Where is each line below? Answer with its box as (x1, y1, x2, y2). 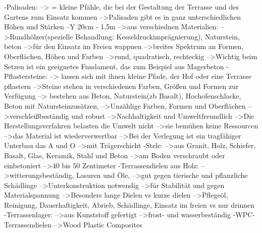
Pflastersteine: (4, 71, 47, 81)
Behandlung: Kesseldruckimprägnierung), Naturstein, (75, 31, 240, 41)
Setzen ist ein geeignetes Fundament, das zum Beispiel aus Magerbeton (4, 61, 224, 71)
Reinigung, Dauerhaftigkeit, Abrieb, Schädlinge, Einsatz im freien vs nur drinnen (4, 199, 255, 210)
